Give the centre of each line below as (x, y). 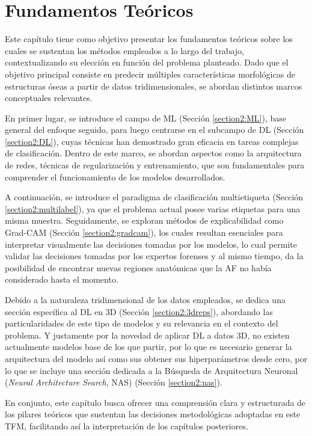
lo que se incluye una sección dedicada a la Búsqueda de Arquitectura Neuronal (151, 370)
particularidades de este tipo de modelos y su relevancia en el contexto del (142, 323)
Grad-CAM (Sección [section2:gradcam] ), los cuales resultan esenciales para (144, 232)
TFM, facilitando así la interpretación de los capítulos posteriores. (127, 425)
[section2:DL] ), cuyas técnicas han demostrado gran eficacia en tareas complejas (152, 141)
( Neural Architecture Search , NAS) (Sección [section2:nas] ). (114, 382)
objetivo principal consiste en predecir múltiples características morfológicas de (150, 74)
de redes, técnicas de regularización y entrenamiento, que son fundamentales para (155, 165)
